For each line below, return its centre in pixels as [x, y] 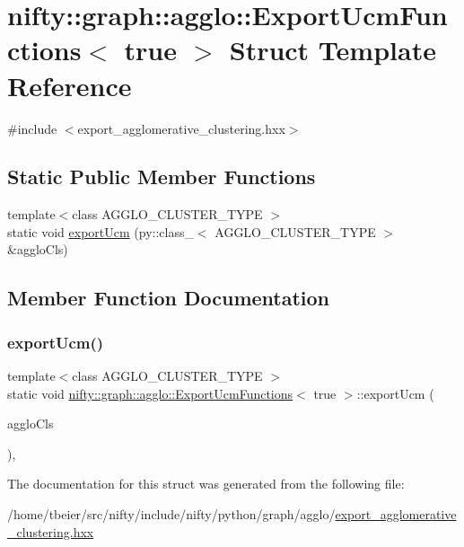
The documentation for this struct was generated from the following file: [206, 484]
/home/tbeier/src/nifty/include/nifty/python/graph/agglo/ [171, 514]
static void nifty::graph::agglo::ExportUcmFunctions [150, 393]
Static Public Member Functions [162, 176]
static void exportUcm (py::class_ [101, 231]
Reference [70, 85]
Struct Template [333, 50]
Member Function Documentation [169, 298]
